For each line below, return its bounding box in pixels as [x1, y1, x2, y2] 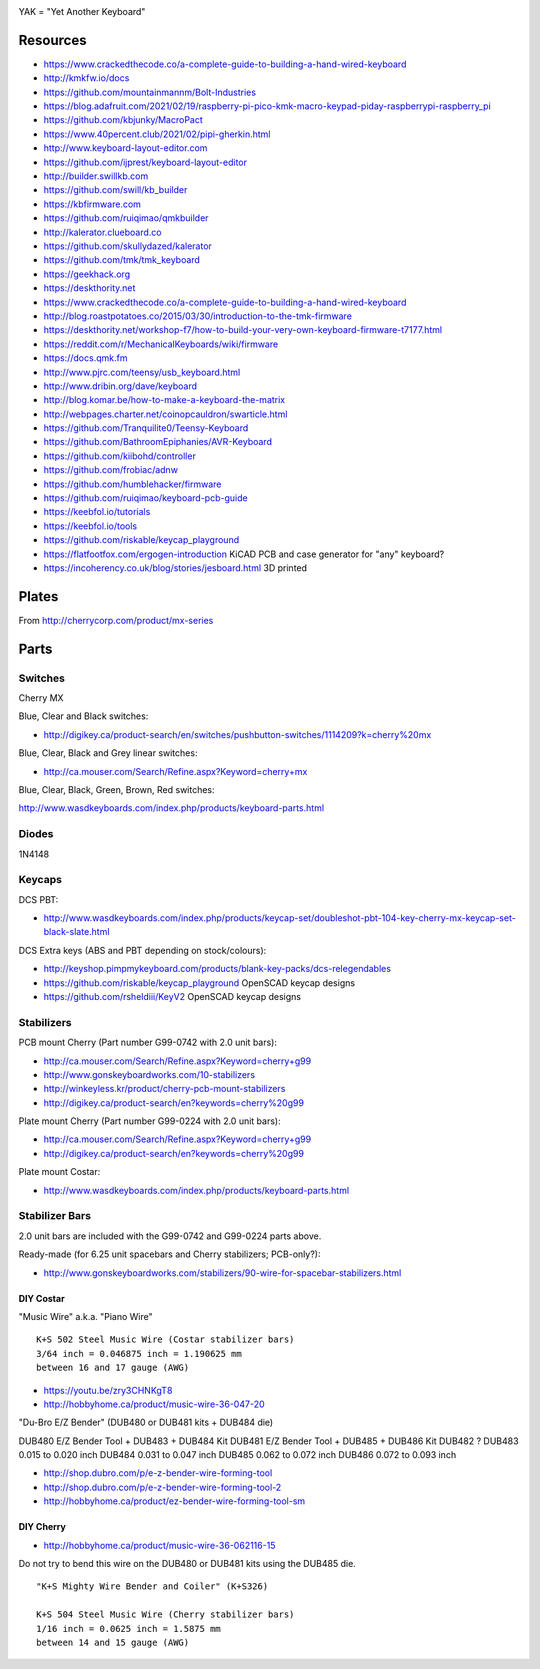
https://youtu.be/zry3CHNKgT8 [43, 1384, 173, 1396]
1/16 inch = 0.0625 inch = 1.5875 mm [36, 1623, 222, 1634]
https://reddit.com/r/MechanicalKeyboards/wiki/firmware [43, 338, 279, 350]
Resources [18, 31, 87, 49]
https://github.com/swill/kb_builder [43, 184, 188, 196]
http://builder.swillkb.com [43, 170, 149, 182]
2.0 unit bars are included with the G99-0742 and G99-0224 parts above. [18, 1230, 322, 1242]
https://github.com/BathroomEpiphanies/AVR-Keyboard [43, 436, 272, 448]
